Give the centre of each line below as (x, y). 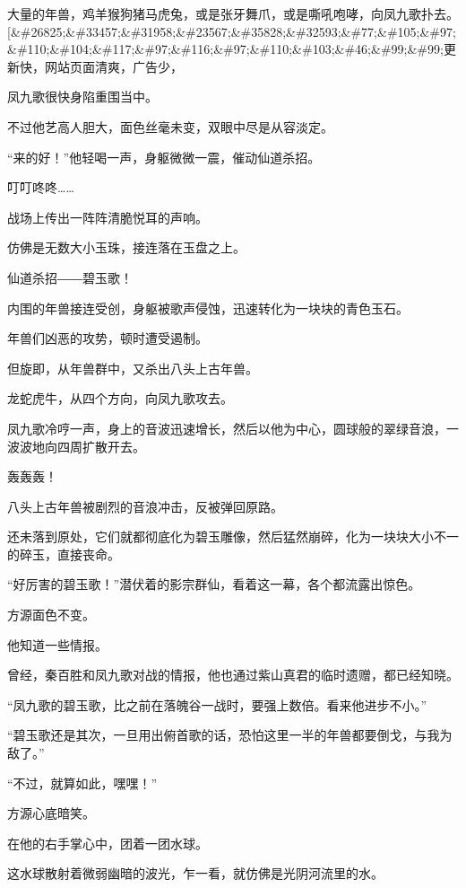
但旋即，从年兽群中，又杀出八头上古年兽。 (133, 368)
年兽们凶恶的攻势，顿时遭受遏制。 (108, 338)
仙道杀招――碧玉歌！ (70, 277)
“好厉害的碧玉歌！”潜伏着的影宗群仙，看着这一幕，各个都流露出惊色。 (214, 584)
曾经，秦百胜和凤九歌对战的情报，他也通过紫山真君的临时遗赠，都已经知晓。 (233, 675)
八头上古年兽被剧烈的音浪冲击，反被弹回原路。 (145, 506)
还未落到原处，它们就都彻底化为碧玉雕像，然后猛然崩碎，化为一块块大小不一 (233, 536)
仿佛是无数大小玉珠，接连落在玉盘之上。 (126, 247)
